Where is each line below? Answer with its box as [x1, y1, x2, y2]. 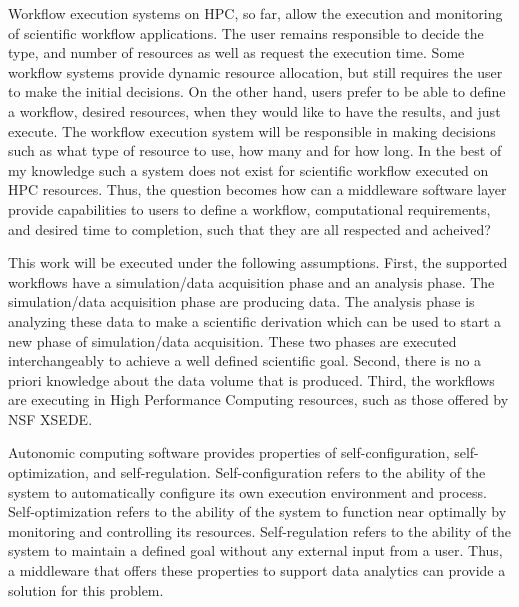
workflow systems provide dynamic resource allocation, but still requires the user [8, 61, 503, 82]
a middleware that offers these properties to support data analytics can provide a [8, 560, 506, 581]
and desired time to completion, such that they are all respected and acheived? [8, 218, 491, 239]
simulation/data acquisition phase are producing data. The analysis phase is [8, 291, 475, 312]
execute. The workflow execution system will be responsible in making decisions [8, 120, 496, 141]
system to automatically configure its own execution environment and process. [8, 481, 487, 502]
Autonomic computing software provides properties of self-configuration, [8, 442, 450, 463]
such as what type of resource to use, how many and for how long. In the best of [8, 140, 502, 161]
